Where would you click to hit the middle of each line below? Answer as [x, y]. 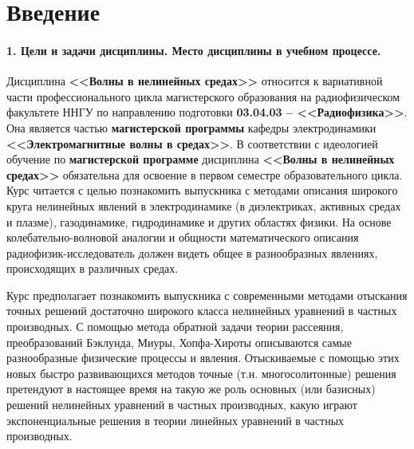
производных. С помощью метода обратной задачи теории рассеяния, [175, 327]
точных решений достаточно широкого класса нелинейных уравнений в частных [202, 311]
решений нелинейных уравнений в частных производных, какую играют [182, 405]
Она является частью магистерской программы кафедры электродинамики [191, 127]
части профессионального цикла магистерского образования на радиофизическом [203, 96]
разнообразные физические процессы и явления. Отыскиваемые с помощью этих [203, 358]
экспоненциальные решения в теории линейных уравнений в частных [175, 420]
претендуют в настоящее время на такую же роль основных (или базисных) [191, 389]
